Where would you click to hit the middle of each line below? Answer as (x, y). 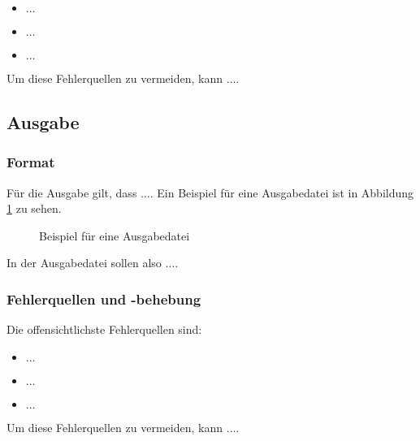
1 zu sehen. (34, 208)
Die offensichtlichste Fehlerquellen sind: (104, 329)
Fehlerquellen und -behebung (104, 298)
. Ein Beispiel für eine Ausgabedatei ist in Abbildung (282, 192)
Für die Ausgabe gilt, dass (72, 192)
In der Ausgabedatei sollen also (84, 263)
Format (31, 162)
